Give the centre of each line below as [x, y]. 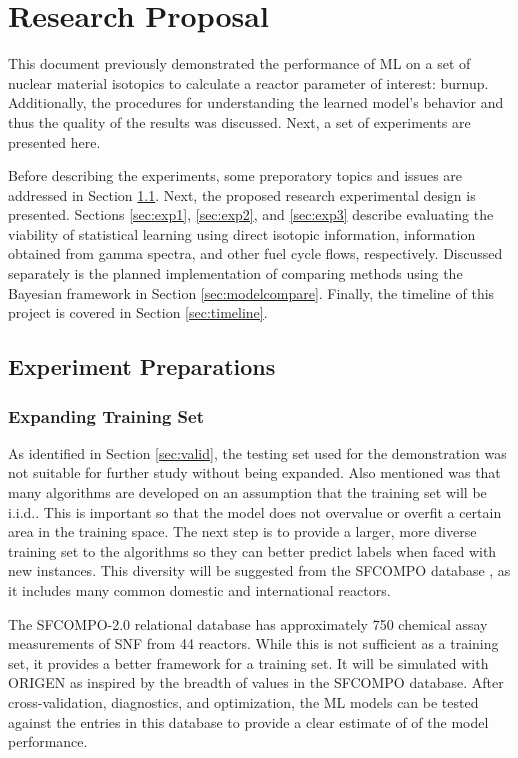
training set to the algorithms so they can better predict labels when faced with [252, 550]
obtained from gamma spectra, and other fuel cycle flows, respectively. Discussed [255, 253]
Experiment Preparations [142, 366]
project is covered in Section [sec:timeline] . [138, 312]
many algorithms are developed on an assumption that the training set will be [247, 492]
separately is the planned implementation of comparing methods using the [235, 273]
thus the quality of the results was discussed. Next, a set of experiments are [239, 121]
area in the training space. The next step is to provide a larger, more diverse [242, 531]
